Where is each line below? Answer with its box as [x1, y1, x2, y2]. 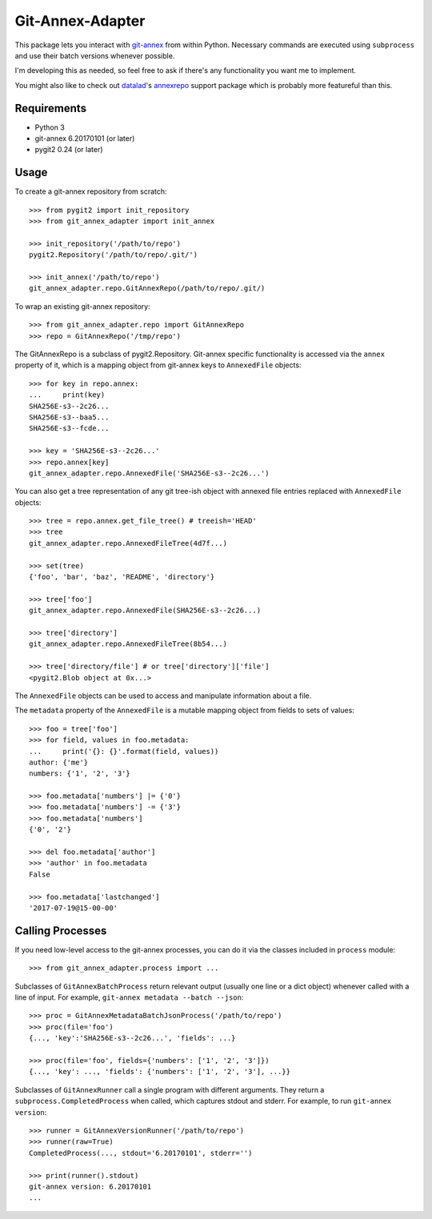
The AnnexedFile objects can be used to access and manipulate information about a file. [14, 691, 312, 700]
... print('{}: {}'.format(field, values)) [29, 747, 219, 756]
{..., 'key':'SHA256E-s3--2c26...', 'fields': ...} [29, 1033, 236, 1043]
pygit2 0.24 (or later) [34, 145, 103, 154]
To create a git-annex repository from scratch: [14, 186, 167, 196]
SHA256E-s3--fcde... [29, 424, 110, 433]
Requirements [14, 101, 87, 115]
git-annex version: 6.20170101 [29, 1181, 152, 1191]
